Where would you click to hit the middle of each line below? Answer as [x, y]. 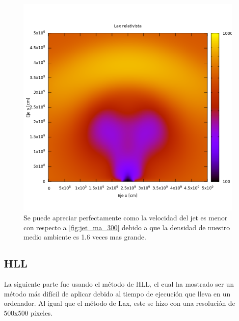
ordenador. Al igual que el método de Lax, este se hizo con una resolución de [120, 303]
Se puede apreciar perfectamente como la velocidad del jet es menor [126, 217]
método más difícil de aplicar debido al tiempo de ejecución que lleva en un [117, 293]
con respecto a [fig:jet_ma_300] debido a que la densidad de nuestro [127, 227]
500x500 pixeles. [28, 312]
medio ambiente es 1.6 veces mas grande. [85, 237]
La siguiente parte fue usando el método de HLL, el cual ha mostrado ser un [119, 283]
